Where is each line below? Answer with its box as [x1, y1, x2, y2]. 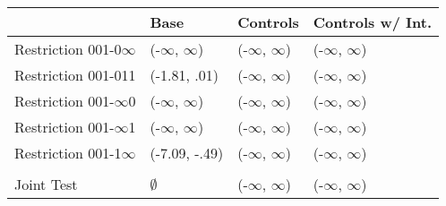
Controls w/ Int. [313, 12, 433, 32]
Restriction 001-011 [14, 64, 136, 85]
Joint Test [14, 174, 78, 194]
